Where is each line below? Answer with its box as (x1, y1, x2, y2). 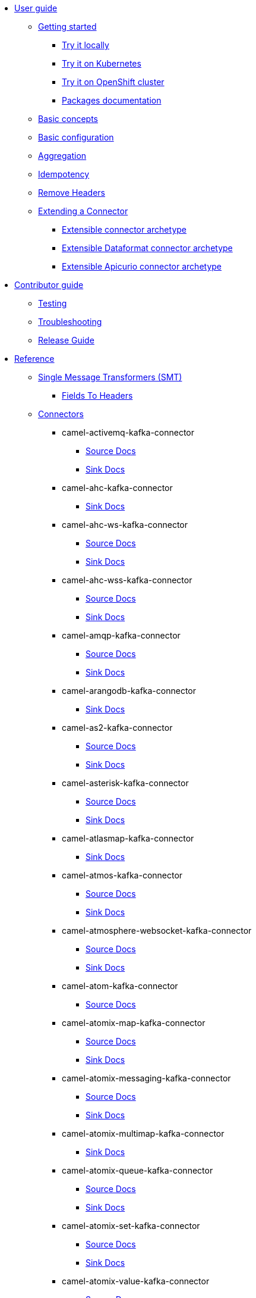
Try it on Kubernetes (62, 58, 141, 68)
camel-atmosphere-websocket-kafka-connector (62, 925, 252, 936)
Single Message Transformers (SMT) (38, 372, 182, 382)
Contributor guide (14, 280, 84, 290)
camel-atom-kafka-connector (62, 981, 178, 991)
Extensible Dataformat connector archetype (62, 243, 233, 253)
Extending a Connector (38, 206, 128, 216)
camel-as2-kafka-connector (62, 722, 173, 733)
